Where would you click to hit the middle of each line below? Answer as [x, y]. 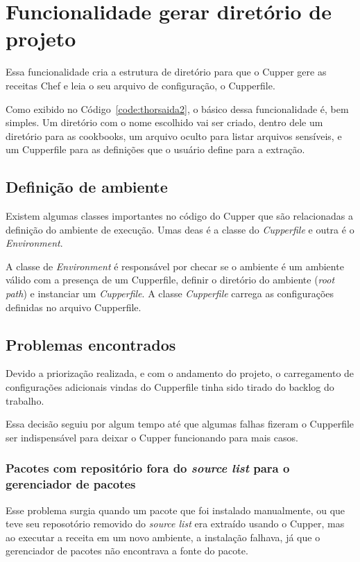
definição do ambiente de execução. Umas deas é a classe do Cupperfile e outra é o [180, 229]
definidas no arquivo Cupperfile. [74, 307]
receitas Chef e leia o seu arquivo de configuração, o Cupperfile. [140, 85]
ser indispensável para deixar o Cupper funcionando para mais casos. [152, 437]
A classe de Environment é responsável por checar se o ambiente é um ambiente [175, 266]
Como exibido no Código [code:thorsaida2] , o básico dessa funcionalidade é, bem [177, 108]
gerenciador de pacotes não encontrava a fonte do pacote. [127, 551]
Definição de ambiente [87, 187]
